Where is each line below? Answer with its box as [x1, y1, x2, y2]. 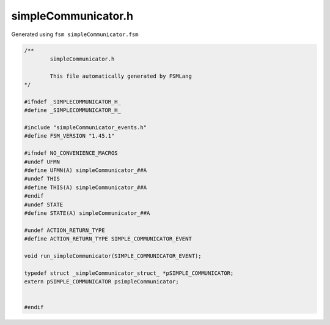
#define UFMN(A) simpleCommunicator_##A [24, 167, 147, 174]
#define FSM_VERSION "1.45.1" [24, 132, 115, 140]
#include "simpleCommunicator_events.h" [24, 124, 147, 131]
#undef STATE [24, 201, 64, 208]
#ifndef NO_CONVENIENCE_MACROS [24, 150, 119, 157]
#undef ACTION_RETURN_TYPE [24, 226, 105, 234]
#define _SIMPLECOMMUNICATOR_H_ [24, 107, 122, 114]
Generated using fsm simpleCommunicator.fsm [11, 31, 139, 38]
